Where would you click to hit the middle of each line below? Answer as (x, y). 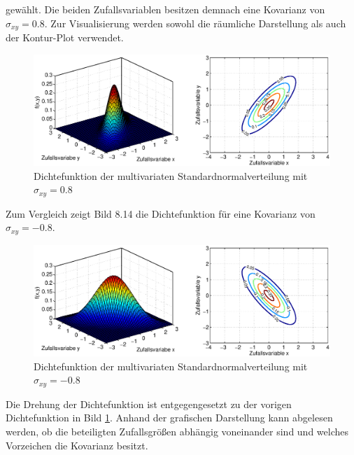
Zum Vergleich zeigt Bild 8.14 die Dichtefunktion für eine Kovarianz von (161, 213)
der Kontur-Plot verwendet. (65, 37)
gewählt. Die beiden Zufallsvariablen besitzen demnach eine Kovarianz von (165, 9)
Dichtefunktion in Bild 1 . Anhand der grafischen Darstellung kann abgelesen (169, 418)
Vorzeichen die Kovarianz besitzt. (77, 445)
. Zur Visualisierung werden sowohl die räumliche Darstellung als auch (195, 23)
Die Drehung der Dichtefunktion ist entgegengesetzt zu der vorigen (149, 404)
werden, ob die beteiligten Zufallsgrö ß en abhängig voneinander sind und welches (177, 431)
